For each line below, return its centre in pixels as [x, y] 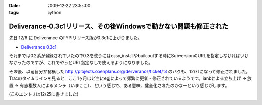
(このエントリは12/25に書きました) [44, 94]
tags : [14, 13]
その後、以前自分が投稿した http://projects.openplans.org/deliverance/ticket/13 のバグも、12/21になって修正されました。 [130, 71]
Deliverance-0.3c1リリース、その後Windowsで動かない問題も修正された [119, 26]
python [54, 13]
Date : [15, 6]
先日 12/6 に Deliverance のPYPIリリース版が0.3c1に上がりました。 [76, 38]
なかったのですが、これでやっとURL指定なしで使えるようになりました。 [81, 63]
